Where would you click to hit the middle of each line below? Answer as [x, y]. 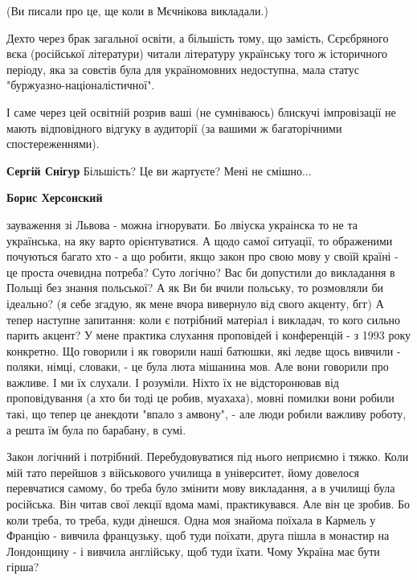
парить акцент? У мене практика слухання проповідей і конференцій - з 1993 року [209, 335]
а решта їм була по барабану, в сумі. [96, 429]
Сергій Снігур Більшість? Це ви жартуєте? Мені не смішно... [159, 170]
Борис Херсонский [55, 197]
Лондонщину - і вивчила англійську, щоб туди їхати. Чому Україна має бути [193, 551]
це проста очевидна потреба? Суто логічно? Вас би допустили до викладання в [201, 271]
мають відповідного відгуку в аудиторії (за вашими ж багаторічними [174, 128]
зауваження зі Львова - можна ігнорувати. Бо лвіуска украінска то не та [182, 224]
